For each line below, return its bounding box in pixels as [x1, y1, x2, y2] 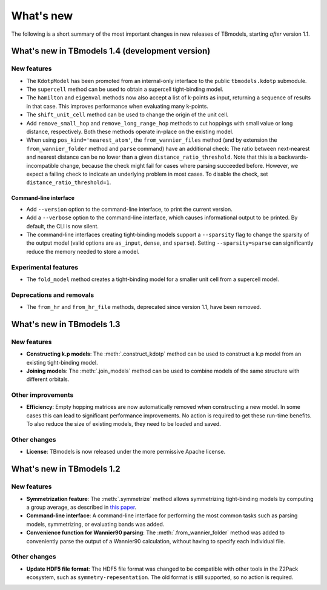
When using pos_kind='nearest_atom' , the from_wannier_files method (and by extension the [26, 136, 277, 144]
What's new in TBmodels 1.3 [11, 319, 121, 330]
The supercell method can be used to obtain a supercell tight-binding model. [26, 85, 223, 93]
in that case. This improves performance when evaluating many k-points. [26, 102, 209, 110]
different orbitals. [26, 376, 70, 383]
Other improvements [11, 391, 74, 399]
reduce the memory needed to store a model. [26, 248, 140, 255]
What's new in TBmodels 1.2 [11, 464, 121, 474]
